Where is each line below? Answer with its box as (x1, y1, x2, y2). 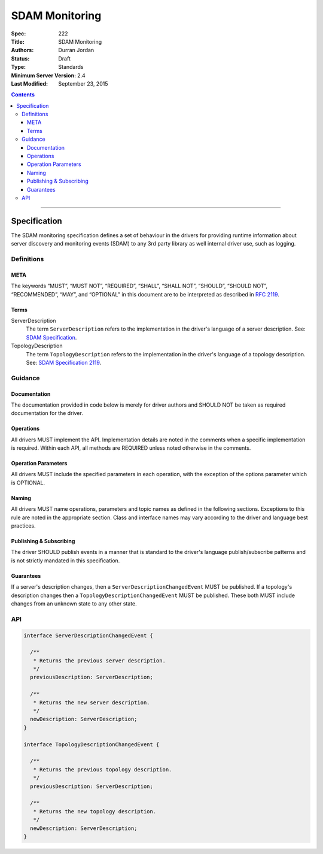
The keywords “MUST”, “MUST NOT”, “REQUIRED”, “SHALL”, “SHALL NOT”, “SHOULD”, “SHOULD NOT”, (11, 282, 268, 290)
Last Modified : (11, 80, 48, 87)
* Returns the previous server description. (33, 657, 166, 664)
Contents (11, 91, 35, 98)
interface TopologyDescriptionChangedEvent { (23, 741, 160, 748)
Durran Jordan (58, 47, 95, 54)
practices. (11, 522, 36, 529)
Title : (11, 38, 25, 45)
